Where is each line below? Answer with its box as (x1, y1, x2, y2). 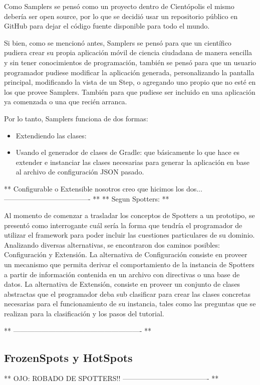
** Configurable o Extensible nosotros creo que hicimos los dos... (4, 183, 202, 194)
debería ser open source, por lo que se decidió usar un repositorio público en (4, 11, 238, 21)
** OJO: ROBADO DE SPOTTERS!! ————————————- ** (4, 373, 219, 383)
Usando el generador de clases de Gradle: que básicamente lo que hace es (16, 147, 239, 157)
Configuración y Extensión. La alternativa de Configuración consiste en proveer (4, 249, 247, 260)
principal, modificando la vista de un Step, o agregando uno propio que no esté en (4, 77, 256, 87)
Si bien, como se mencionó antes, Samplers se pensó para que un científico (4, 37, 231, 48)
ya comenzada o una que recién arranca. (4, 96, 127, 107)
